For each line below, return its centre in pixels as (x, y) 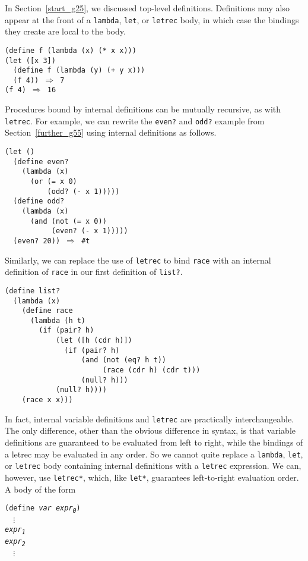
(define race (47, 311)
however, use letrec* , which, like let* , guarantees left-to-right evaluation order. (152, 477)
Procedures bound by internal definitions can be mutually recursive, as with (143, 109)
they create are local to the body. (65, 31)
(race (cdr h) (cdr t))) (151, 370)
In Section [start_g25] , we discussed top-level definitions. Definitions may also (147, 8)
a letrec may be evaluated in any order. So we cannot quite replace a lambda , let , (154, 454)
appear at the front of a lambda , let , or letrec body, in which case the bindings (152, 19)
